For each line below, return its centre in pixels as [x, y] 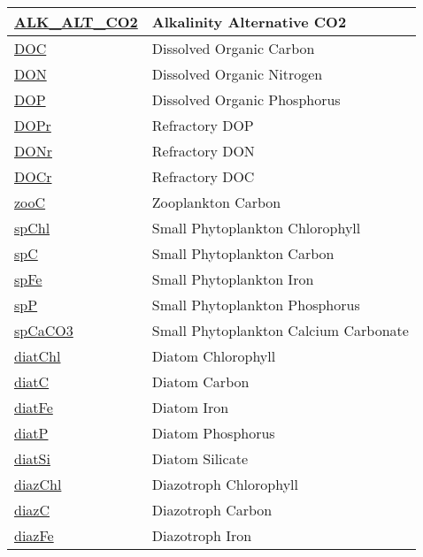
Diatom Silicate [200, 458]
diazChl [38, 484]
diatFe [34, 407]
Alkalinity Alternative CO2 [249, 22]
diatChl [38, 356]
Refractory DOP [203, 125]
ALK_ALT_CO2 [76, 22]
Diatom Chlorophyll [214, 356]
